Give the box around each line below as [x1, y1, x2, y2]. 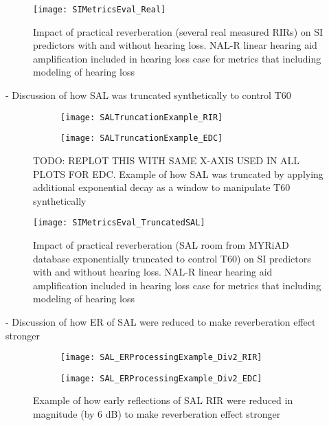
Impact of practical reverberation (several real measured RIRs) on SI [33, 24, 324, 38]
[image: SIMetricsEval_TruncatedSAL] [33, 218, 205, 228]
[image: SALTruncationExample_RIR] [60, 112, 223, 122]
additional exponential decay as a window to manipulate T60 [33, 180, 291, 194]
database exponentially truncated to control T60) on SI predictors [33, 251, 311, 265]
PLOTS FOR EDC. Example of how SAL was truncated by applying [33, 166, 324, 181]
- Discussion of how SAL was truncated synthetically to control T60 [5, 88, 291, 102]
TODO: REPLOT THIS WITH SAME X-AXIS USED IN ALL [33, 153, 300, 167]
